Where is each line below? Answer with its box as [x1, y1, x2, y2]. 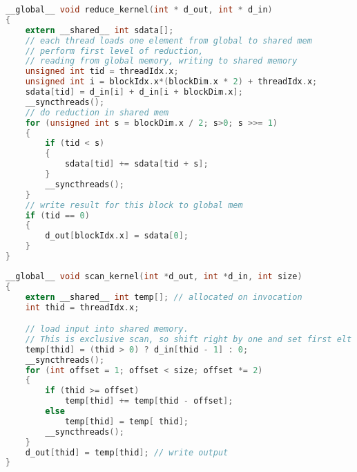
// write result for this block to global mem [25, 200, 243, 210]
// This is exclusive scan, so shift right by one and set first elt [25, 334, 352, 344]
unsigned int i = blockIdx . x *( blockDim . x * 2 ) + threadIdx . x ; [25, 77, 318, 87]
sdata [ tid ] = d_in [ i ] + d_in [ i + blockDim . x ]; [25, 87, 243, 97]
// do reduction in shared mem [25, 107, 169, 117]
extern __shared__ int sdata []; [25, 25, 174, 35]
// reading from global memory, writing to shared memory [25, 56, 298, 66]
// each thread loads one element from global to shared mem [25, 35, 312, 46]
